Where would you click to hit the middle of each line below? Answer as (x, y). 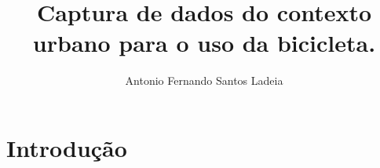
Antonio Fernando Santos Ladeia (204, 80)
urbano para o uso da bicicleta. (204, 43)
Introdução (67, 147)
